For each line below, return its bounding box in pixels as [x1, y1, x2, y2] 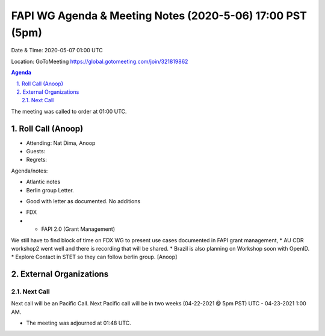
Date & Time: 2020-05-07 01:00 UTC [11, 47, 103, 54]
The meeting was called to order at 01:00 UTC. [11, 108, 127, 115]
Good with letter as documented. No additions [26, 197, 141, 204]
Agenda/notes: [11, 167, 48, 174]
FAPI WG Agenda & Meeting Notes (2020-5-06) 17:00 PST [11, 9, 307, 22]
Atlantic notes [26, 178, 61, 186]
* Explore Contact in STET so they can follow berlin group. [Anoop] [11, 253, 178, 261]
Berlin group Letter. [26, 186, 75, 194]
